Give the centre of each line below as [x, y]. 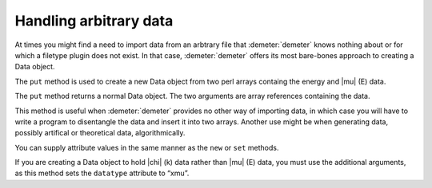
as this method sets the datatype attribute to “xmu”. [102, 173]
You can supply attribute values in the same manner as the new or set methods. [147, 147]
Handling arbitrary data [94, 21]
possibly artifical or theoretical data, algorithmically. [100, 133]
